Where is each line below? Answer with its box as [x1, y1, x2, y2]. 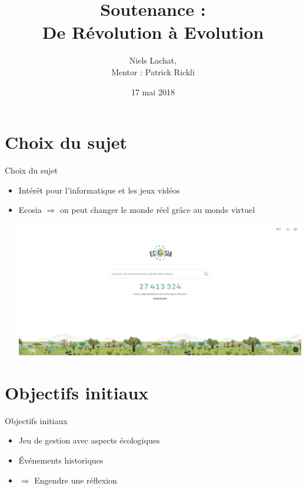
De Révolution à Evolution [42, 20, 264, 44]
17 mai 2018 [131, 85, 175, 98]
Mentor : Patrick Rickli [111, 65, 195, 78]
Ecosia [18, 204, 42, 216]
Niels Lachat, [129, 54, 177, 66]
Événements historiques [18, 454, 104, 466]
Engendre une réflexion [34, 474, 117, 486]
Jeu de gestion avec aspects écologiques [18, 434, 160, 446]
